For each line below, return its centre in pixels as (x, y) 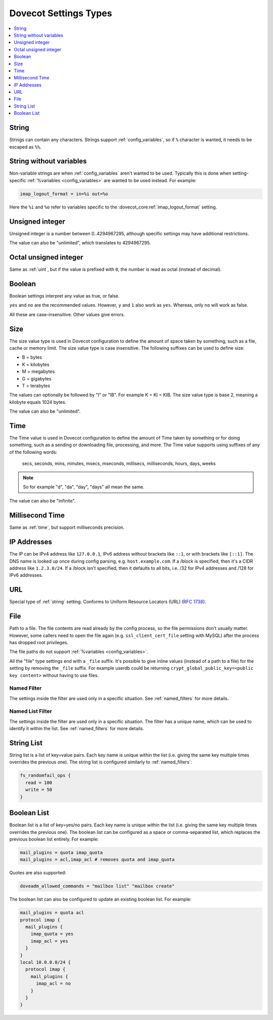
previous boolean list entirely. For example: (54, 839)
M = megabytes (38, 371)
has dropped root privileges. (39, 642)
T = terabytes (36, 386)
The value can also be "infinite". (42, 501)
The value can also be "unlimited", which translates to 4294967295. (80, 243)
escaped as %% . (25, 147)
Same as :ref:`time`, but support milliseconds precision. (67, 527)
